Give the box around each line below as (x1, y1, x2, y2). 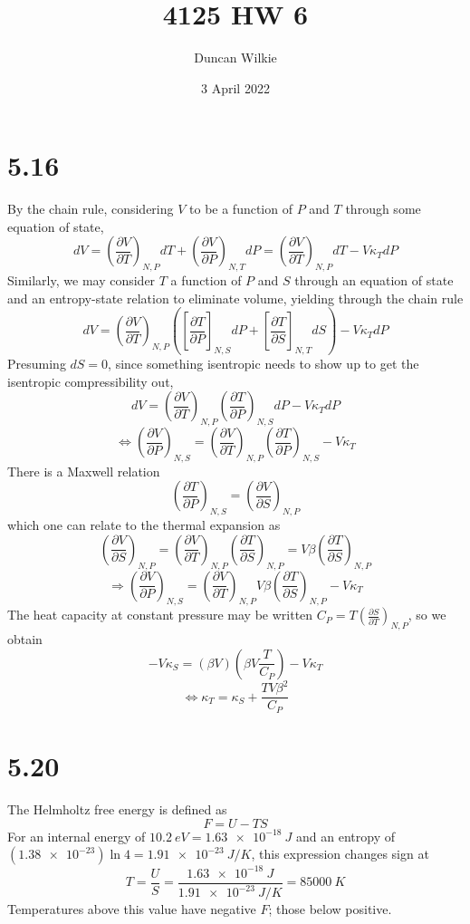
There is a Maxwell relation (7, 461, 160, 480)
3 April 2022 (201, 78, 270, 97)
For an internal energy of (7, 826, 146, 845)
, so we (408, 605, 446, 624)
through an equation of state (294, 271, 454, 290)
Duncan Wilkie (194, 48, 277, 67)
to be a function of (189, 199, 293, 218)
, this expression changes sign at (251, 844, 429, 863)
